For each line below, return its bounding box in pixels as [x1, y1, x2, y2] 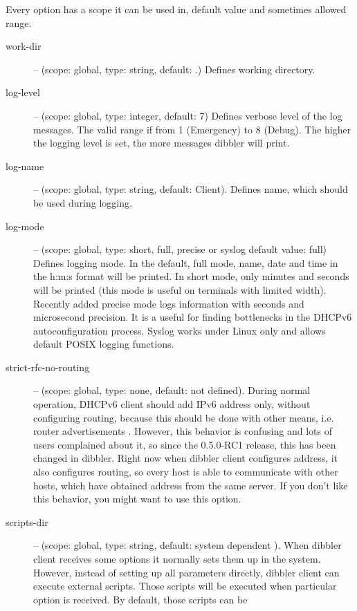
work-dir [6, 39, 42, 53]
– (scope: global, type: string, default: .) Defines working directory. [33, 62, 315, 76]
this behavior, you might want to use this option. [33, 491, 241, 506]
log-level [6, 85, 40, 100]
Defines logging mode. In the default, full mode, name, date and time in [33, 255, 338, 270]
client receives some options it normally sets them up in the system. [33, 552, 321, 565]
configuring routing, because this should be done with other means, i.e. [33, 410, 334, 424]
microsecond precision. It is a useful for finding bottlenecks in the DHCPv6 [33, 310, 352, 324]
